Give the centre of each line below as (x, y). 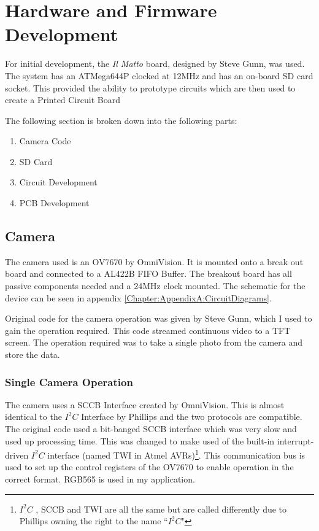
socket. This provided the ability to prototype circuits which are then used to (150, 87)
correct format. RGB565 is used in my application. (100, 479)
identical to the (33, 417)
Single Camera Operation (69, 382)
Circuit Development (58, 182)
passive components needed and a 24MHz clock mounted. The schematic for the (155, 286)
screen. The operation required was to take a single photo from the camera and (154, 342)
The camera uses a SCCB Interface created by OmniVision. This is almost (145, 404)
